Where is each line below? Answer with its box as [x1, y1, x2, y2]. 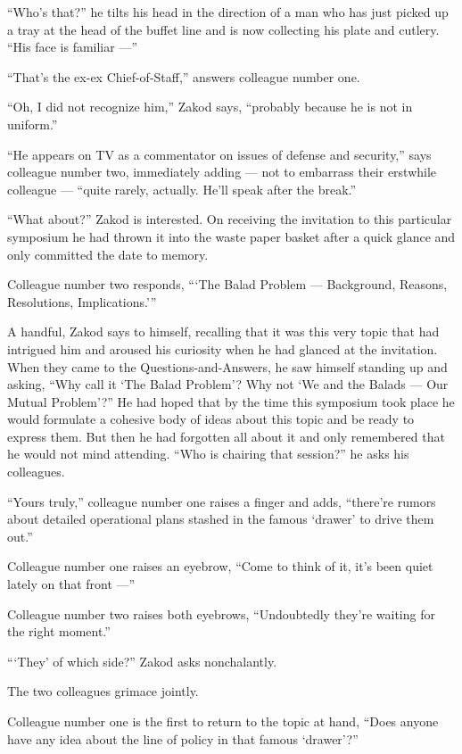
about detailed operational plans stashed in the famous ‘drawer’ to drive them [7, 510, 434, 528]
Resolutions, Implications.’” [7, 292, 157, 311]
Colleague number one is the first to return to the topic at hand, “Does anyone [7, 712, 439, 730]
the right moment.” [7, 622, 111, 641]
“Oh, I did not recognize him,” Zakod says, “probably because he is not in [7, 97, 413, 116]
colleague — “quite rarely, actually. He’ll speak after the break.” [7, 179, 357, 198]
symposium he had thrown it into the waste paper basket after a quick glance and [7, 227, 456, 245]
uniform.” [7, 114, 58, 133]
